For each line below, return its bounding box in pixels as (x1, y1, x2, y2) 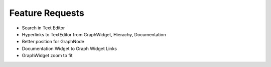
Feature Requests (9, 7, 85, 18)
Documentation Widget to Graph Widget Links (22, 45, 117, 52)
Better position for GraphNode (22, 39, 85, 45)
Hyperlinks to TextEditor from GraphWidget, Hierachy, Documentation (22, 31, 166, 37)
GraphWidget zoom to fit (22, 53, 73, 59)
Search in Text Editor (22, 25, 65, 31)
